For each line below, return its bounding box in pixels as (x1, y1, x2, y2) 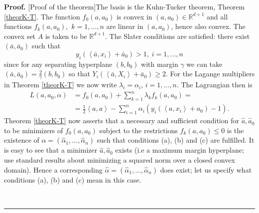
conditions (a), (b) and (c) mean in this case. (4, 174, 141, 185)
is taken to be (45, 30, 87, 41)
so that (69, 68, 90, 79)
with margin (141, 58, 178, 69)
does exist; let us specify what (160, 164, 252, 175)
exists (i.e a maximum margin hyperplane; (115, 145, 244, 155)
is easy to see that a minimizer (4, 145, 98, 155)
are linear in (106, 21, 143, 31)
